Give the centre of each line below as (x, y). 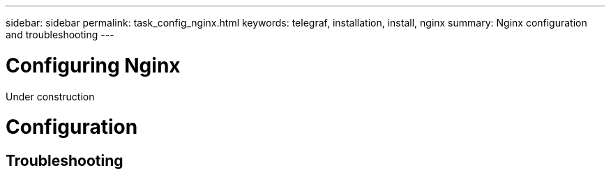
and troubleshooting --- (60, 35)
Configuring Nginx (93, 65)
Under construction (50, 96)
